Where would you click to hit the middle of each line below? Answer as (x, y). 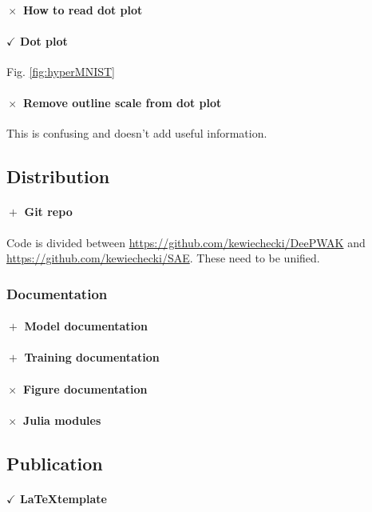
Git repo (48, 212)
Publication (55, 463)
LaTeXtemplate (63, 498)
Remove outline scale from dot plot (122, 103)
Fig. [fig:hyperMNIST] (61, 71)
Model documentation (86, 326)
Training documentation (92, 357)
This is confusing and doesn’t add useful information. (137, 133)
